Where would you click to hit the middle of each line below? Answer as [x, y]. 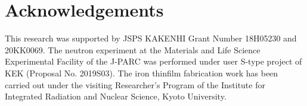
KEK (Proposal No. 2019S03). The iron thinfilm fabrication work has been [142, 73]
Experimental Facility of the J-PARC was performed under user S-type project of [153, 61]
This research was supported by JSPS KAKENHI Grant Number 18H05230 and [151, 38]
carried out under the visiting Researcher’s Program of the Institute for [135, 84]
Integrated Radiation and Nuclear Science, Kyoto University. [116, 96]
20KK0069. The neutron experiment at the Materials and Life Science [133, 49]
